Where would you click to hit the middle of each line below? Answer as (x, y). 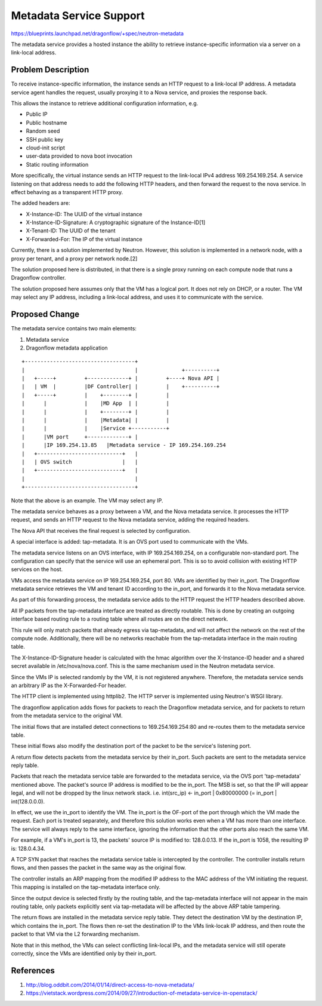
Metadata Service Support (78, 16)
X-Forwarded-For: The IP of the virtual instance (84, 239)
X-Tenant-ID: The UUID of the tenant (71, 231)
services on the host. (37, 569)
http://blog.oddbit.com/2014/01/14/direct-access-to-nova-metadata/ (110, 984)
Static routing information (57, 164)
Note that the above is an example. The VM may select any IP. (87, 500)
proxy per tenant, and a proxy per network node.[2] (74, 258)
